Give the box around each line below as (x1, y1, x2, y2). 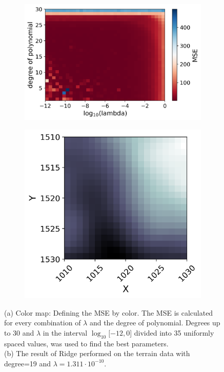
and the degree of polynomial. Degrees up (89, 317, 220, 328)
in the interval (43, 327, 88, 338)
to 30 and (4, 327, 34, 338)
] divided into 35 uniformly (130, 327, 214, 338)
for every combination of (4, 317, 81, 328)
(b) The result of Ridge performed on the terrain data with (4, 348, 190, 359)
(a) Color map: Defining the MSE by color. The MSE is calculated (4, 307, 213, 318)
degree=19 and (4, 358, 51, 368)
